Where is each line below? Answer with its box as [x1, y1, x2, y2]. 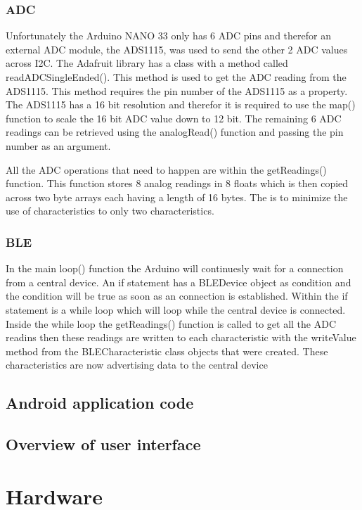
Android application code [6, 392, 194, 414]
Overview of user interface [6, 433, 201, 455]
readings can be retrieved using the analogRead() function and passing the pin [6, 125, 344, 139]
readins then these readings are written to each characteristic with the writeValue [6, 330, 356, 345]
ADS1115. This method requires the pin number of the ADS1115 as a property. [6, 83, 348, 98]
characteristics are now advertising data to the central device [6, 357, 268, 372]
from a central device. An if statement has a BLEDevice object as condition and [6, 274, 351, 289]
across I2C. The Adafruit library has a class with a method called [6, 56, 288, 70]
